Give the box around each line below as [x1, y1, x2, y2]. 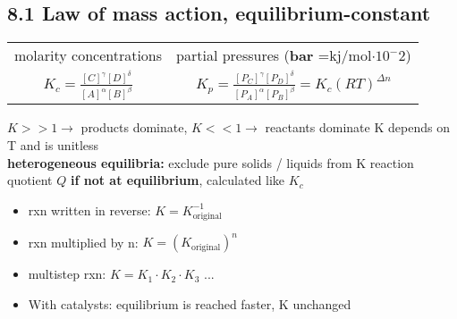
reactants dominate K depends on [265, 118, 450, 137]
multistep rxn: [28, 264, 106, 283]
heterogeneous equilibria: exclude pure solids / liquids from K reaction [7, 153, 414, 172]
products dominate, [80, 118, 188, 137]
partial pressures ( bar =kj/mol [176, 45, 372, 66]
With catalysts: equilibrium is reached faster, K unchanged [28, 294, 351, 313]
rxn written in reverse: [28, 200, 151, 219]
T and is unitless [7, 136, 99, 155]
